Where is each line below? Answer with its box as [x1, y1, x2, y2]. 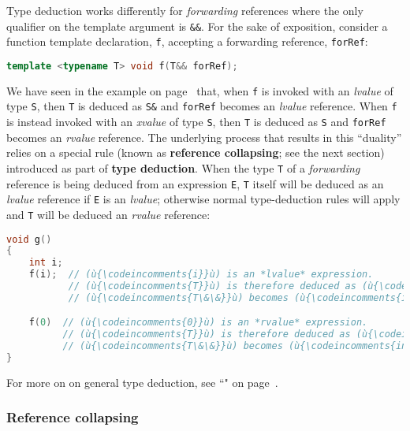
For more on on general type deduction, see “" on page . [6, 373, 278, 390]
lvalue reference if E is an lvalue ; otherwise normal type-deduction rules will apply [6, 191, 401, 207]
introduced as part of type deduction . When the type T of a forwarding [6, 159, 360, 176]
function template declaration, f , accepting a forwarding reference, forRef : [6, 33, 368, 50]
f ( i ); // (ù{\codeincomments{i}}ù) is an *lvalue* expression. [28, 269, 374, 281]
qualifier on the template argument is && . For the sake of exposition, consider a [6, 17, 388, 34]
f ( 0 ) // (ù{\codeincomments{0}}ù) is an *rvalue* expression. [28, 317, 368, 329]
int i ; [28, 257, 63, 269]
